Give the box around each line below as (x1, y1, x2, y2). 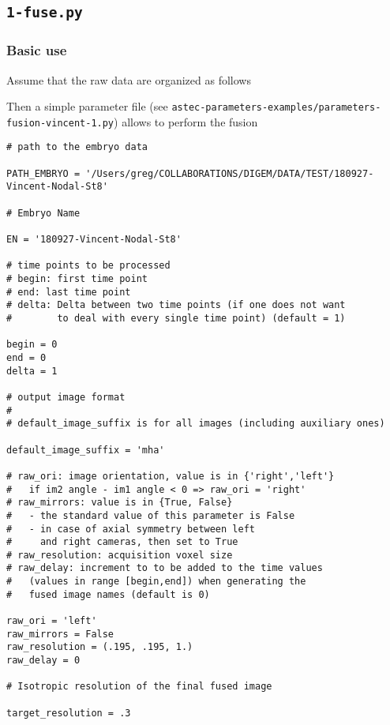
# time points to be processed (6, 260, 171, 272)
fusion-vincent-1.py (6, 117, 114, 129)
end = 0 (6, 351, 47, 363)
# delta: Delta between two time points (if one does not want (6, 299, 346, 311)
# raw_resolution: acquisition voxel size (6, 549, 233, 561)
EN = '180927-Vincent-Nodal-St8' (6, 234, 182, 246)
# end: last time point (6, 286, 131, 298)
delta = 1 (6, 365, 58, 377)
